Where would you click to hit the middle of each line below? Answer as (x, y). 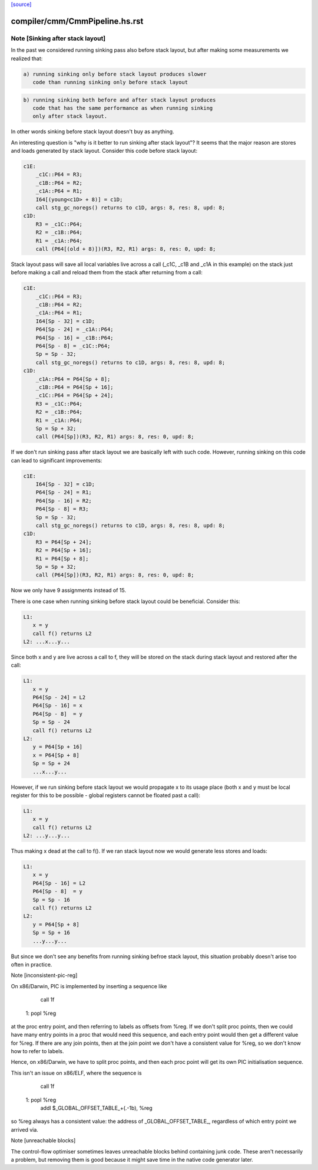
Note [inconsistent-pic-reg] (44, 975)
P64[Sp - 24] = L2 (59, 697)
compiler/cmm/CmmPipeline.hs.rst (77, 21)
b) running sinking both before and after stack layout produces (120, 100)
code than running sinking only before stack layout (110, 82)
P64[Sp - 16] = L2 (59, 883)
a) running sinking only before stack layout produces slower (115, 74)
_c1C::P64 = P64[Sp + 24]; (75, 396)
